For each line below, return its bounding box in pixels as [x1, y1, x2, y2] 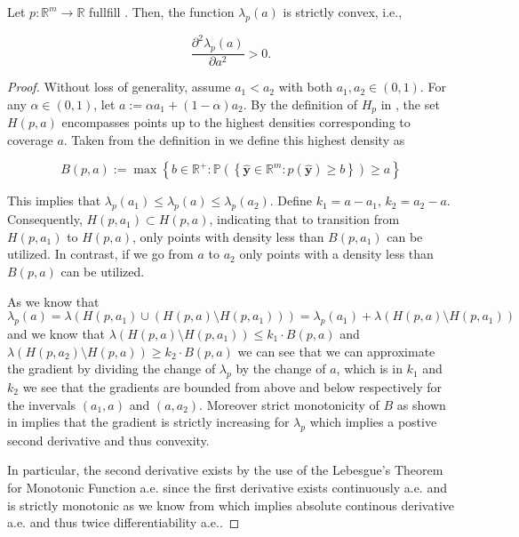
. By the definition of [243, 94, 357, 113]
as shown [396, 395, 446, 413]
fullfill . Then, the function [89, 3, 235, 20]
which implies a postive [309, 413, 437, 431]
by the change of [236, 359, 326, 378]
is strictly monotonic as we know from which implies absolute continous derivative [7, 495, 454, 514]
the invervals [7, 395, 76, 413]
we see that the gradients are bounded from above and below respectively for [22, 377, 442, 396]
